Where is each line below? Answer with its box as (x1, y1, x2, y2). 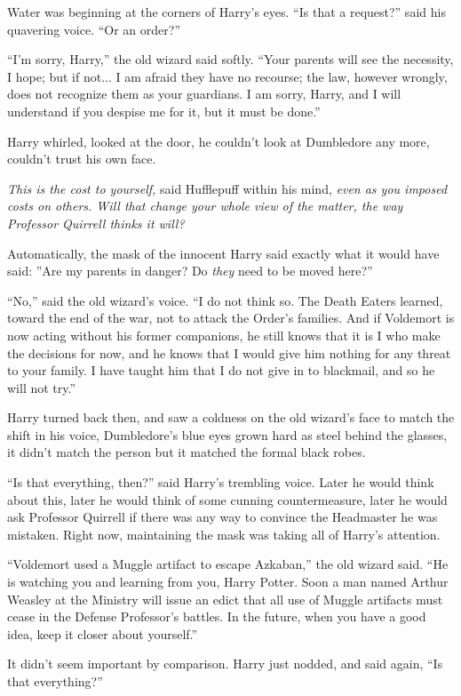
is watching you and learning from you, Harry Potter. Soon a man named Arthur (7, 572, 449, 591)
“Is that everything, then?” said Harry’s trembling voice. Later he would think (7, 473, 434, 492)
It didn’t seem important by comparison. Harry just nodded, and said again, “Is (7, 654, 443, 673)
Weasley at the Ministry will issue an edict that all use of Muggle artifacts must (7, 589, 443, 608)
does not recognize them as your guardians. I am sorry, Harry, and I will (7, 84, 401, 103)
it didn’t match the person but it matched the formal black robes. (7, 443, 366, 461)
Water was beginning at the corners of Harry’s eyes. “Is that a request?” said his (7, 3, 446, 20)
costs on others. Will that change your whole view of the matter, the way (7, 196, 403, 215)
